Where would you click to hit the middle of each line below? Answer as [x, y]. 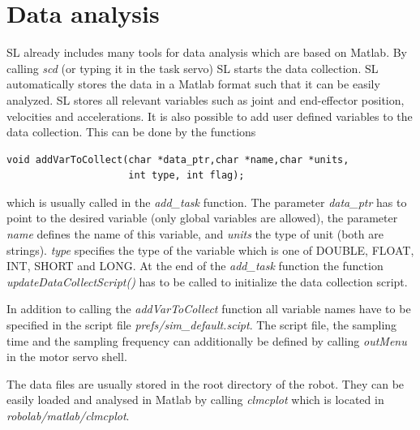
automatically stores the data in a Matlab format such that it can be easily [193, 84]
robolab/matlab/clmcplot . [68, 415]
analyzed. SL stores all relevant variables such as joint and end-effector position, [206, 99]
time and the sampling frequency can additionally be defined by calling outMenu [207, 340]
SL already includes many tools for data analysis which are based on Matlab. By [207, 52]
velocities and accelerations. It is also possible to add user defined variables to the [210, 116]
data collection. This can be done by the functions [131, 132]
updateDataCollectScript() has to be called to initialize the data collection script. [207, 281]
